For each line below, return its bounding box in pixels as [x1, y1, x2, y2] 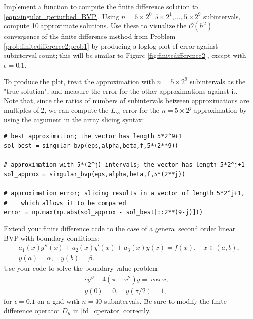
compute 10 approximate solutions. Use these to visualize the [4, 20, 187, 31]
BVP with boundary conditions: [4, 233, 99, 243]
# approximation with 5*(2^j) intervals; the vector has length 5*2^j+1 [4, 161, 245, 169]
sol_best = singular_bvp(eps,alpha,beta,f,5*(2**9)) [4, 142, 178, 150]
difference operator [4, 305, 60, 316]
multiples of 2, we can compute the [4, 105, 109, 115]
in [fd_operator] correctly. [73, 305, 151, 316]
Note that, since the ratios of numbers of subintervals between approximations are [4, 95, 249, 105]
